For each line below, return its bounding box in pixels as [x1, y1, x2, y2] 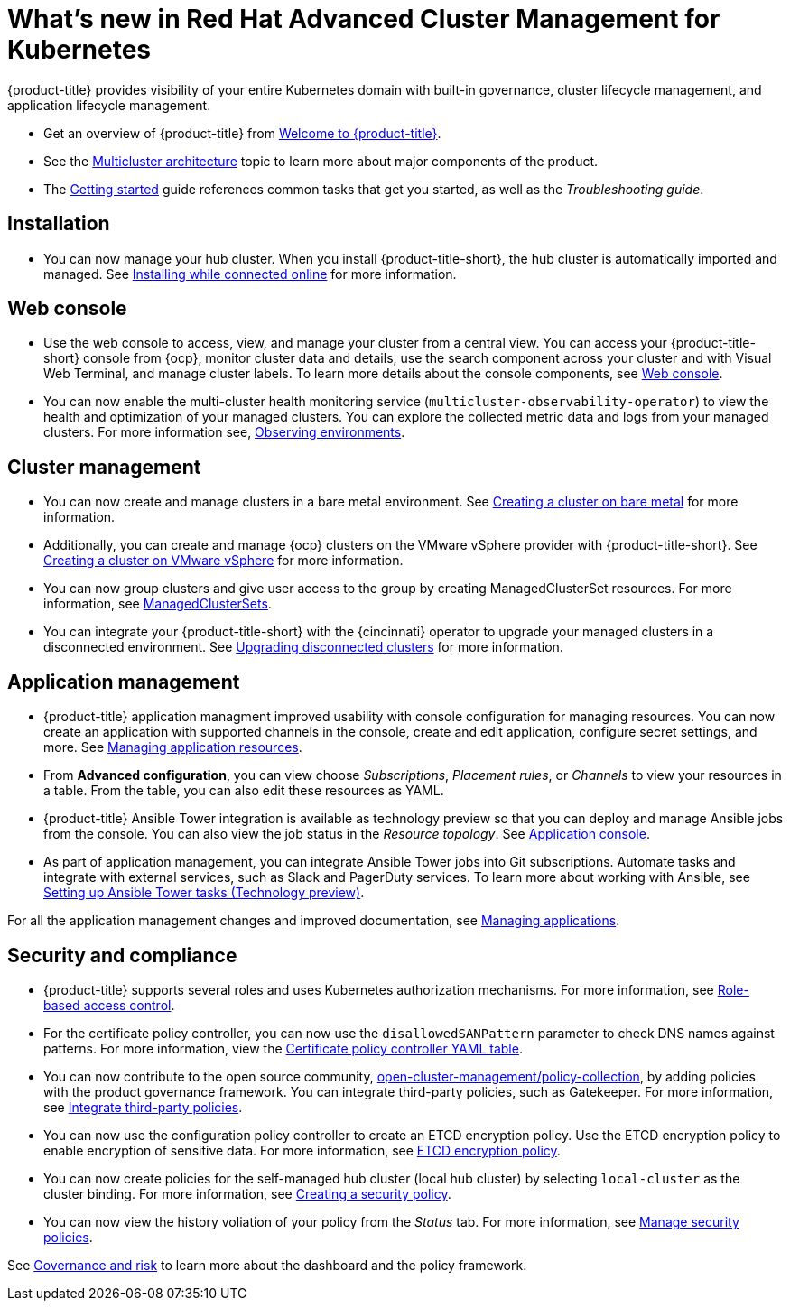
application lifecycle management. [7, 97, 211, 113]
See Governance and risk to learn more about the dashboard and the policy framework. [7, 1257, 527, 1273]
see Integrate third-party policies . [43, 1099, 243, 1115]
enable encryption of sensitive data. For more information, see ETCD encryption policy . [43, 1142, 561, 1158]
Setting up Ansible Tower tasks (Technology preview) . [43, 885, 365, 901]
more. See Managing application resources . [43, 739, 302, 756]
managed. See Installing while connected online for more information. [43, 265, 457, 282]
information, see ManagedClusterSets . [43, 596, 272, 612]
